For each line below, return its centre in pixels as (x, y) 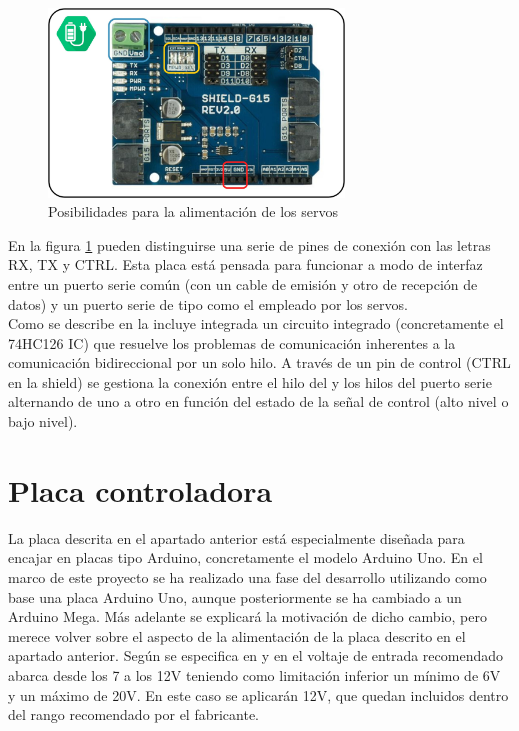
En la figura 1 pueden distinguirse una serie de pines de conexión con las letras (249, 244)
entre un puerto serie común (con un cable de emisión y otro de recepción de (243, 283)
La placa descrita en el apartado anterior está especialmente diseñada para (236, 537)
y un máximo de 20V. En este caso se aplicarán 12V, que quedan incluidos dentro (258, 694)
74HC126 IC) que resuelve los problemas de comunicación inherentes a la (232, 342)
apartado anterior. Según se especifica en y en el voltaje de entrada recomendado (256, 655)
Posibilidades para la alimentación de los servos (193, 211)
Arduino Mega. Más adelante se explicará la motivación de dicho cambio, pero (247, 616)
